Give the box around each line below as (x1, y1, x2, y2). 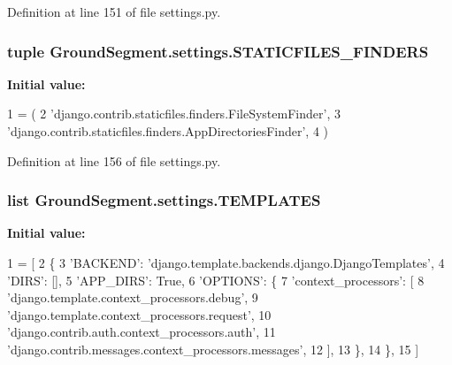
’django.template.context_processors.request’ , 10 (7, 305, 272, 323)
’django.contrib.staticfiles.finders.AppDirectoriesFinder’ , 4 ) (7, 122, 329, 140)
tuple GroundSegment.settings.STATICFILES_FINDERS (7, 40, 429, 62)
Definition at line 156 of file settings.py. (7, 151, 221, 170)
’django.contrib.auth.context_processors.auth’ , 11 (7, 323, 276, 341)
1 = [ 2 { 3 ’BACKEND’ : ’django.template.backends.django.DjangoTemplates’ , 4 (7, 254, 445, 271)
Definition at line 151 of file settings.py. (7, 3, 221, 20)
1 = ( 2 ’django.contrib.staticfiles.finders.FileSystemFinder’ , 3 (7, 104, 341, 123)
